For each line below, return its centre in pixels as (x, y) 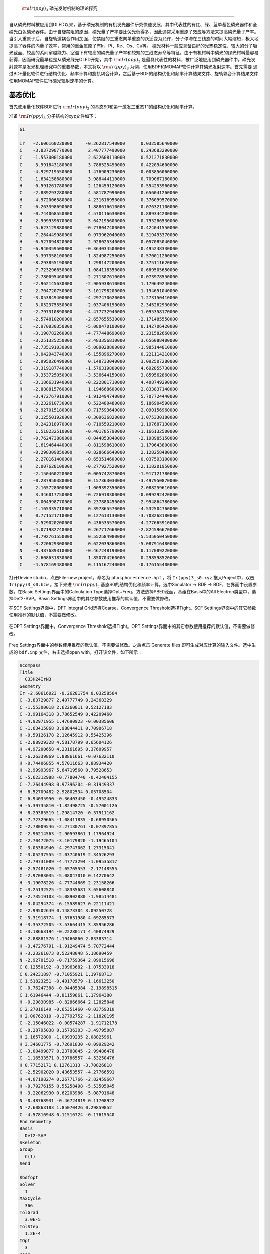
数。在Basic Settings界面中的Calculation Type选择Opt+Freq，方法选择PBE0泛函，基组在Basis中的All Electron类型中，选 (133, 591)
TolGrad (29, 1212)
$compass (30, 665)
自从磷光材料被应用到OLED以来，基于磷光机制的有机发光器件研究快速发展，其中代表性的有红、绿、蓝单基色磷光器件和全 (133, 25)
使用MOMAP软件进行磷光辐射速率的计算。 (53, 81)
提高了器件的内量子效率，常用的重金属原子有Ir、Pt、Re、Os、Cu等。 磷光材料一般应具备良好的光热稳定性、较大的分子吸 (133, 46)
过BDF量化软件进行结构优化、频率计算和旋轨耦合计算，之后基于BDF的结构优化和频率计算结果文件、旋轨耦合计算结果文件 (134, 74)
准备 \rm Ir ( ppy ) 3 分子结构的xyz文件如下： (54, 117)
